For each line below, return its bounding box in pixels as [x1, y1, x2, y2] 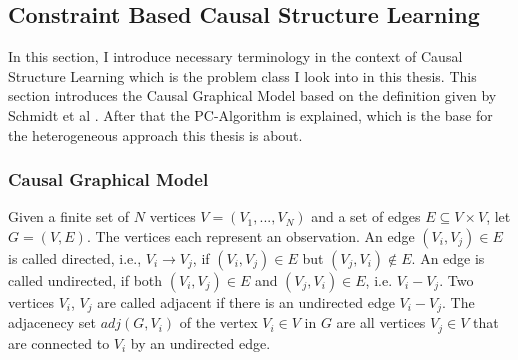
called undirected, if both [8, 269, 163, 290]
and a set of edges [311, 206, 421, 227]
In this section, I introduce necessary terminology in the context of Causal [8, 46, 463, 67]
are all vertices [336, 312, 426, 333]
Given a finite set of [8, 206, 130, 227]
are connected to [8, 332, 110, 353]
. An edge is [411, 247, 485, 268]
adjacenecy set [8, 312, 96, 333]
